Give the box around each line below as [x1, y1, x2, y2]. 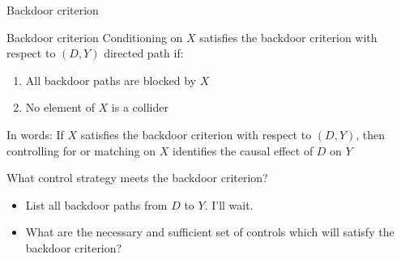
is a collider [111, 99, 169, 116]
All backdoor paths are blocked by [25, 71, 196, 88]
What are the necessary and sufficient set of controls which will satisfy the [25, 223, 395, 240]
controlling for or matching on [6, 142, 156, 159]
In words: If [6, 125, 64, 142]
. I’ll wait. [204, 196, 254, 213]
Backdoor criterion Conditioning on [6, 28, 183, 45]
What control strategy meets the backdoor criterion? [6, 169, 268, 186]
